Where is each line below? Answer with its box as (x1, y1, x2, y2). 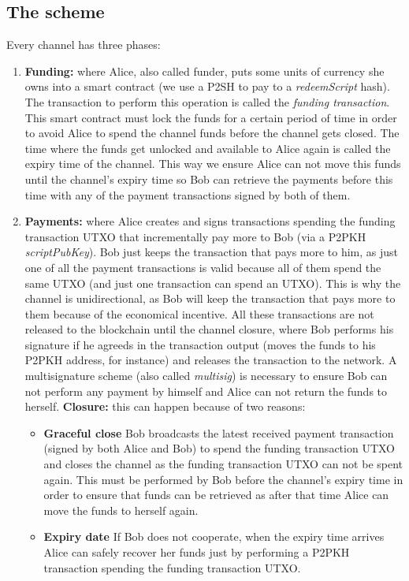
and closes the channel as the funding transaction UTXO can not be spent (43, 456, 403, 472)
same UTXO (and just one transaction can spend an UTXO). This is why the (24, 274, 401, 291)
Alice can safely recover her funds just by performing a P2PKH (43, 544, 350, 561)
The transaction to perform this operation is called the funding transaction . (24, 93, 390, 110)
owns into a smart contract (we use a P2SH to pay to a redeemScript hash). (24, 78, 390, 95)
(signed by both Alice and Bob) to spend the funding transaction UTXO (43, 440, 395, 456)
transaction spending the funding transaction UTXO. (43, 559, 301, 575)
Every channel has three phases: (6, 36, 161, 53)
